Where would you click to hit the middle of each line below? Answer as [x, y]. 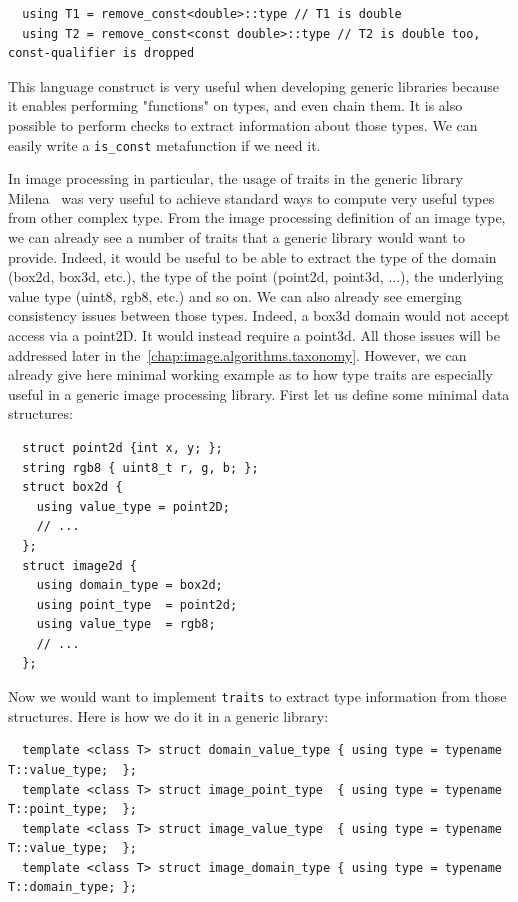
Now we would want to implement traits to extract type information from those [257, 696]
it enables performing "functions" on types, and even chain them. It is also [235, 105]
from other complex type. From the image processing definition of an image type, [257, 217]
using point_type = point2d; [137, 604]
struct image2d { [79, 565]
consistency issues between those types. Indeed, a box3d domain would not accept [259, 315]
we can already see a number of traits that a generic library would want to [236, 237]
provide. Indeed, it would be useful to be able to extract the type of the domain [252, 256]
